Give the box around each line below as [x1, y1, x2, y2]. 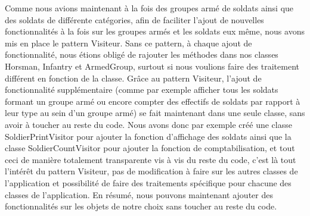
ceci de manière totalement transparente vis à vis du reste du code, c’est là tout [5, 153, 296, 165]
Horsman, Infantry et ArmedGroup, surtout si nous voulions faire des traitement [5, 60, 299, 72]
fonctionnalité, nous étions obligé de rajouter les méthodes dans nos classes [5, 48, 278, 61]
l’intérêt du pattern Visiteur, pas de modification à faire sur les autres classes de [5, 165, 298, 177]
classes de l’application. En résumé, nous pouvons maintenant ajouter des [5, 188, 273, 201]
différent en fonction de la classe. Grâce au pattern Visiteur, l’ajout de [5, 71, 262, 84]
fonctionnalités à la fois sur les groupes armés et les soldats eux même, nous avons [5, 25, 305, 37]
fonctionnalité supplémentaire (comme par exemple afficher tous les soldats [5, 83, 278, 96]
